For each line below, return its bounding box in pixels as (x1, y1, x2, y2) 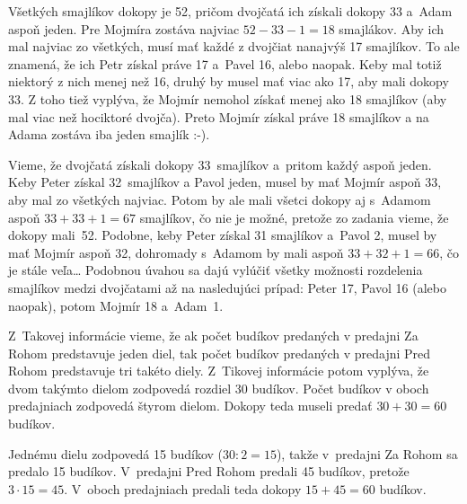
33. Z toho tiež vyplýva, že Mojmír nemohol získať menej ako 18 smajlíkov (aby (8, 89, 447, 108)
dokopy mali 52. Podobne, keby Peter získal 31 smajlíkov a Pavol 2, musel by (8, 225, 437, 244)
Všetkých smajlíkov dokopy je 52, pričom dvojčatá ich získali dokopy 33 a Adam (8, 2, 453, 20)
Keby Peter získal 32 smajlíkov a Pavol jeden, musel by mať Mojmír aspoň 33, (8, 172, 442, 191)
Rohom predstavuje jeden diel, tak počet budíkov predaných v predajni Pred (8, 343, 431, 362)
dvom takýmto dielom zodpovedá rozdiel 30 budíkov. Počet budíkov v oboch (8, 378, 429, 397)
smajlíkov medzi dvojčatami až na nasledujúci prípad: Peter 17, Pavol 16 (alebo (8, 278, 446, 296)
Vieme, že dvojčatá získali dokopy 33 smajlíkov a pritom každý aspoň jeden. (8, 155, 432, 173)
